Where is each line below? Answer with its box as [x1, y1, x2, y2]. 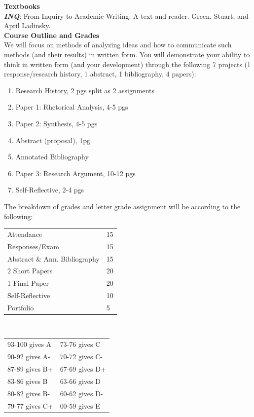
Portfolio [7, 302, 34, 312]
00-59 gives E [60, 400, 100, 411]
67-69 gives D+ [60, 364, 106, 374]
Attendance [7, 228, 42, 239]
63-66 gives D [60, 376, 101, 386]
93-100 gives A [7, 339, 52, 349]
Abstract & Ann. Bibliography [7, 253, 100, 264]
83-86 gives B [7, 376, 48, 386]
